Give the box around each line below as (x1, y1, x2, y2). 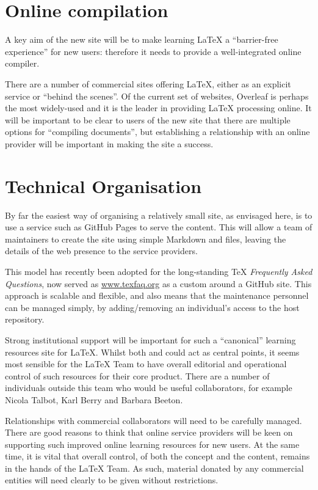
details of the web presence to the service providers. (5, 244, 198, 257)
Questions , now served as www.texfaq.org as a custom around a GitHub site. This (5, 277, 312, 290)
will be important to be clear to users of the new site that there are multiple (5, 113, 291, 126)
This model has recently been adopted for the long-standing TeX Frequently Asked (5, 265, 313, 277)
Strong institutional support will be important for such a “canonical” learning (5, 333, 296, 346)
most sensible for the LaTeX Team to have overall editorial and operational (5, 357, 287, 370)
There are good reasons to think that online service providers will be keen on (5, 426, 293, 439)
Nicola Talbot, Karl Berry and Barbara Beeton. (5, 393, 183, 406)
